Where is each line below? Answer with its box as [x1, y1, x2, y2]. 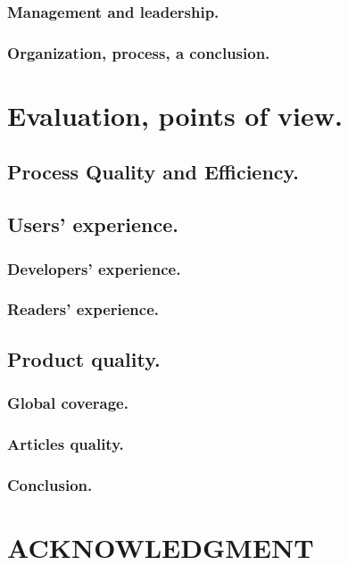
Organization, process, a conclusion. [7, 41, 270, 63]
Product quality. [7, 345, 161, 372]
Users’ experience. [7, 211, 179, 238]
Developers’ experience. [7, 257, 181, 279]
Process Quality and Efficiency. [7, 158, 300, 186]
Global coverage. [7, 392, 128, 414]
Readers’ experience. [7, 298, 160, 320]
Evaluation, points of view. [7, 96, 343, 133]
